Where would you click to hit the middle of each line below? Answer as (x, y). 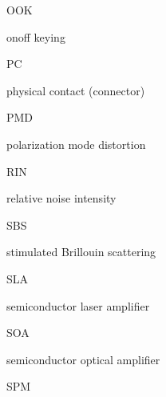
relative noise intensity (61, 198)
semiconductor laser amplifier (78, 305)
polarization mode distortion (76, 144)
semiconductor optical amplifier (83, 359)
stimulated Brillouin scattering (81, 252)
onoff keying (36, 36)
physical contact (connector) (76, 90)
